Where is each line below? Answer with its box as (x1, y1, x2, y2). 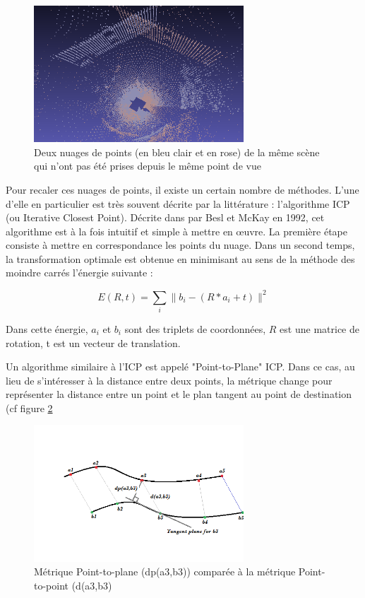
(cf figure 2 (6, 400, 53, 415)
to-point (34, 578, 69, 592)
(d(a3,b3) (71, 578, 112, 592)
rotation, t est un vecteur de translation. (6, 335, 181, 350)
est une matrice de (280, 321, 359, 336)
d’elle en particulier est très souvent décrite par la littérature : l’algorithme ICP (6, 196, 350, 211)
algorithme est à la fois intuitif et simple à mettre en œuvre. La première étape (6, 223, 347, 238)
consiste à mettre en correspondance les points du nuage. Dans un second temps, (6, 238, 355, 252)
